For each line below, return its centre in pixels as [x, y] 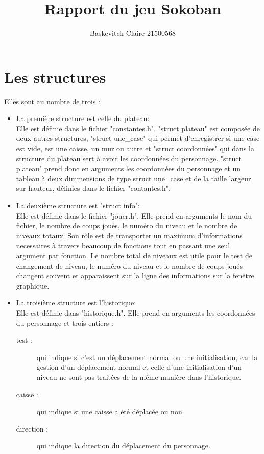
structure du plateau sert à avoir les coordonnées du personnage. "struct [129, 158]
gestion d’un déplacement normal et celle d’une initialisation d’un [139, 367]
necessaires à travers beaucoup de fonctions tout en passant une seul [123, 245]
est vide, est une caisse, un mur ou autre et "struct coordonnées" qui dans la [135, 148]
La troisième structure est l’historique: [76, 303]
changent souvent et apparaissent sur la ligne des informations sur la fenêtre [135, 276]
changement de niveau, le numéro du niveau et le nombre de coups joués [129, 265]
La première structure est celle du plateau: [83, 118]
